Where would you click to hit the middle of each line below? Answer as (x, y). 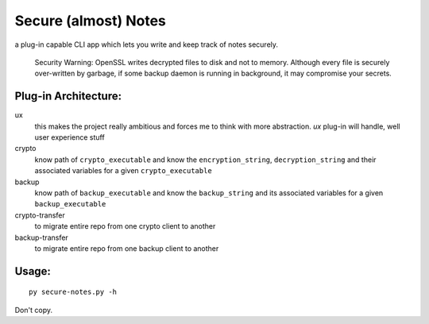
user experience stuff (70, 137)
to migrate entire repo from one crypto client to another (125, 226)
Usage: (33, 271)
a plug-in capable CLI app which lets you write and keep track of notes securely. (146, 44)
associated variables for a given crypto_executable (123, 171)
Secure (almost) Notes (91, 21)
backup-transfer (42, 237)
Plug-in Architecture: (68, 96)
